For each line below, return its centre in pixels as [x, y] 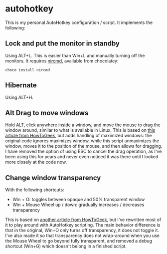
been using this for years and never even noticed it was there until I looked [82, 157]
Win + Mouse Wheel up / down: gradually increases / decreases [78, 205]
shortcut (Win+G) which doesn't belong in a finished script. [66, 246]
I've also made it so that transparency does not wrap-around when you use [82, 236]
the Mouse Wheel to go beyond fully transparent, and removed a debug [79, 241]
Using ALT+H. [19, 97]
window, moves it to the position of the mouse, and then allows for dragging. [84, 146]
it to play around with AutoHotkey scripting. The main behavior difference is [83, 225]
